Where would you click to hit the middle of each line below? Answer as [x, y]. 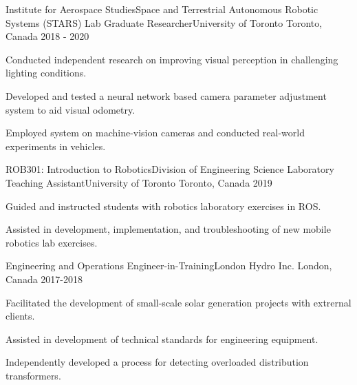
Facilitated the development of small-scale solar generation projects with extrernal [178, 302]
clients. [20, 316]
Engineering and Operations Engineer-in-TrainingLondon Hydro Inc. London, [169, 266]
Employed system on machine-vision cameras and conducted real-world [155, 133]
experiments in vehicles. [56, 146]
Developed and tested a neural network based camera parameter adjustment [166, 95]
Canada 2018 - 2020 [47, 36]
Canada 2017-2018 [44, 279]
